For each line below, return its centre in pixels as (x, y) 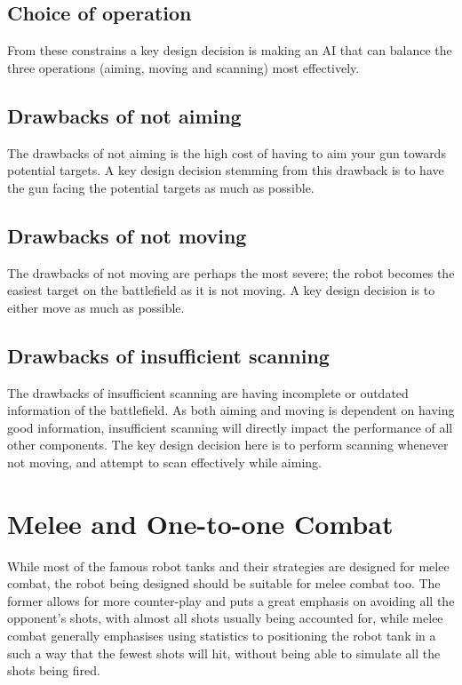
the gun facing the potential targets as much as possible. (161, 187)
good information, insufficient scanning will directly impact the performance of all (230, 427)
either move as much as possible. (96, 307)
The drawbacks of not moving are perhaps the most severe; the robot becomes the (231, 272)
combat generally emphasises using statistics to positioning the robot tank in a (222, 636)
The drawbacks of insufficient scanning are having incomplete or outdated (208, 392)
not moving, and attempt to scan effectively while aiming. (164, 462)
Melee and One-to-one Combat (200, 523)
